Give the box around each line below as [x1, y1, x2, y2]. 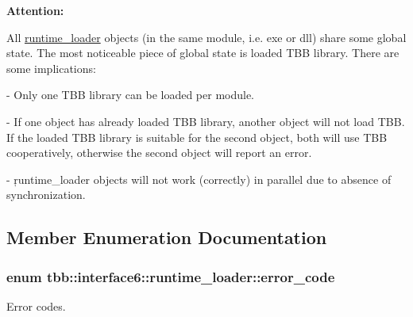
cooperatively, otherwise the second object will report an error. [6, 144, 312, 161]
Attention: [6, 2, 64, 18]
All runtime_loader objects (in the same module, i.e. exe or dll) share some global [6, 29, 407, 45]
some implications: [6, 59, 96, 76]
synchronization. [6, 186, 86, 203]
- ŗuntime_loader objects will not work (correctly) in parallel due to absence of [6, 170, 392, 187]
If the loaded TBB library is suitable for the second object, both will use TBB [6, 128, 388, 145]
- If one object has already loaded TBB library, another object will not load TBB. [6, 113, 405, 129]
